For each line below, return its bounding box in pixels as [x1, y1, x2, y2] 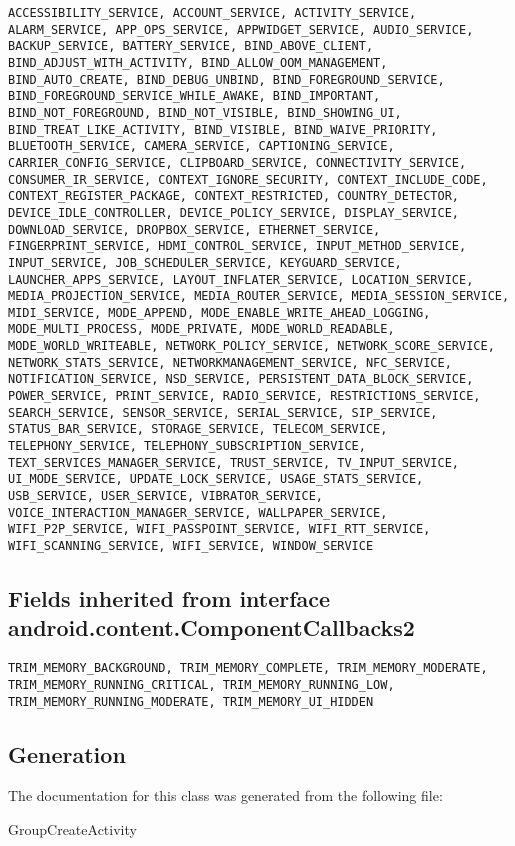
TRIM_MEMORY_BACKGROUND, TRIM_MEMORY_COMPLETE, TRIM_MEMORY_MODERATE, [8, 661, 488, 676]
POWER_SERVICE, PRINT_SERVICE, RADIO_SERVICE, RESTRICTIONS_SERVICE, [8, 389, 481, 404]
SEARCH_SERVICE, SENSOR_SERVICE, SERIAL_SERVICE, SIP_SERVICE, [8, 405, 438, 420]
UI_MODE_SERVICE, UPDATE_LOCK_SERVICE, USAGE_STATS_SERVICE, [8, 472, 424, 487]
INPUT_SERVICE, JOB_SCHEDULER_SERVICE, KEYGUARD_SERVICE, [8, 255, 402, 270]
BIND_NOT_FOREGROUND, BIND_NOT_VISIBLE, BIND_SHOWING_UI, [8, 105, 402, 120]
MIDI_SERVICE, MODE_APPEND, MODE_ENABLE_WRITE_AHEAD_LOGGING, [8, 305, 431, 320]
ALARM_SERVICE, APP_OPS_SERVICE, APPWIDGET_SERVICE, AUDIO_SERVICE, [8, 22, 474, 37]
